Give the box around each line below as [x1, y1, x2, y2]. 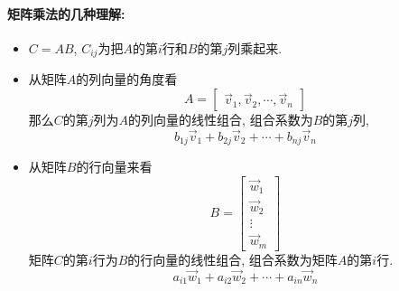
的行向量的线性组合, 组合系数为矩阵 [127, 249, 338, 268]
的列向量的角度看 [76, 70, 178, 89]
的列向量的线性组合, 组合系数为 [128, 109, 313, 128]
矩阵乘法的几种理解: [7, 4, 125, 23]
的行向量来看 [76, 157, 153, 176]
